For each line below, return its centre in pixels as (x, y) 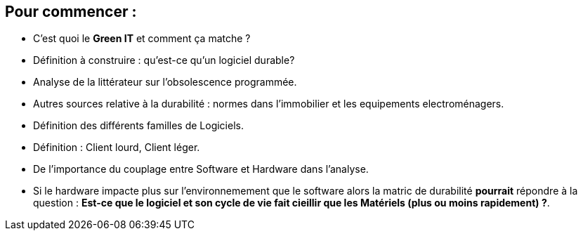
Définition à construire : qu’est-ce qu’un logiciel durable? (164, 60)
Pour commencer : (71, 12)
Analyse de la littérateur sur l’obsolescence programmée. (165, 82)
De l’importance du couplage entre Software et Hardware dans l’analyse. (201, 169)
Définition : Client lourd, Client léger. (117, 147)
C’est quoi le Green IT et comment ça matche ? (142, 39)
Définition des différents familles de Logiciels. (138, 126)
